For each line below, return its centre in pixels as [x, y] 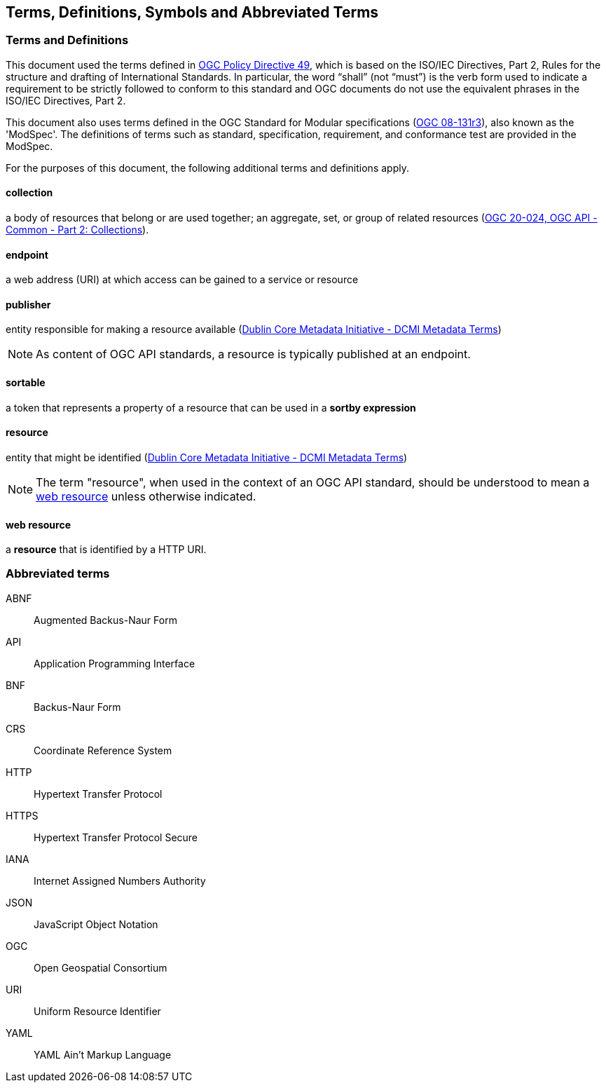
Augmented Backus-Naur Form [105, 620]
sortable [26, 383]
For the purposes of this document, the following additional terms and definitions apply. [207, 168]
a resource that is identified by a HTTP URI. [106, 550]
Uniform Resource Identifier [97, 1011]
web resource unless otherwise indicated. [146, 496]
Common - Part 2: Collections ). [77, 230]
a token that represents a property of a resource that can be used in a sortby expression [211, 407]
